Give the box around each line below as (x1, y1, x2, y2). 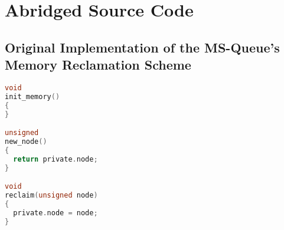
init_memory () (5, 92, 60, 101)
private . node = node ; (13, 208, 98, 217)
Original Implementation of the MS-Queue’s (5, 38, 280, 56)
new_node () (5, 137, 47, 146)
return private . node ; (13, 155, 98, 163)
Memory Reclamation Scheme (5, 55, 191, 74)
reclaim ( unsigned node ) (5, 191, 98, 200)
